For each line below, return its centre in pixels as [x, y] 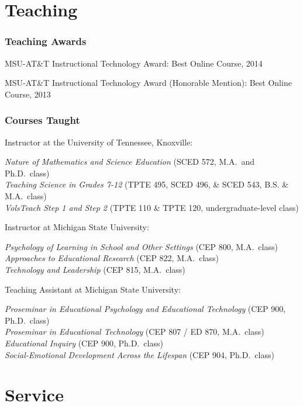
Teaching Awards [46, 41]
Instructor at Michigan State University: [77, 227]
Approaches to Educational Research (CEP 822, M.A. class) [112, 258]
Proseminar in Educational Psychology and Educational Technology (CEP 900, [145, 309]
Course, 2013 [28, 94]
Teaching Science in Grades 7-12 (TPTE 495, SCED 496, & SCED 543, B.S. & [147, 184]
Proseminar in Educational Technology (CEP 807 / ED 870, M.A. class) [135, 332]
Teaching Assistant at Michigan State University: [93, 289]
